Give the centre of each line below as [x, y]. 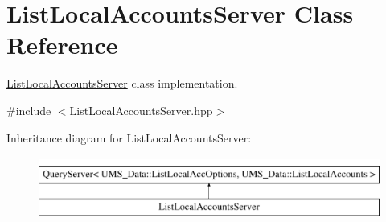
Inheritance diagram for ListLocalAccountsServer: [129, 137]
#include [29, 110]
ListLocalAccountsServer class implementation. [122, 83]
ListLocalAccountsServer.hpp [141, 110]
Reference [62, 45]
